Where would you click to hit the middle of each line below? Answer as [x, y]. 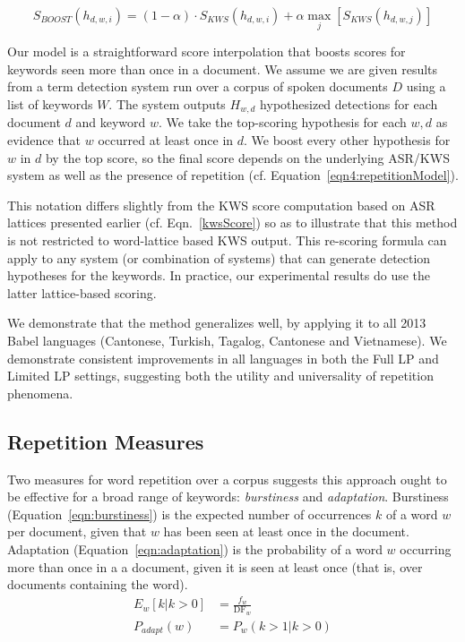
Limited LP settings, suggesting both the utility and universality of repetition [220, 376]
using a [426, 86]
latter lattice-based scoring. [82, 292]
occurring [426, 548]
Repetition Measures [106, 441]
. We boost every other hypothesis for [347, 140]
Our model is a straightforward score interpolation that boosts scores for [207, 51]
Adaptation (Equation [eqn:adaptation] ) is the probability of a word [195, 548]
